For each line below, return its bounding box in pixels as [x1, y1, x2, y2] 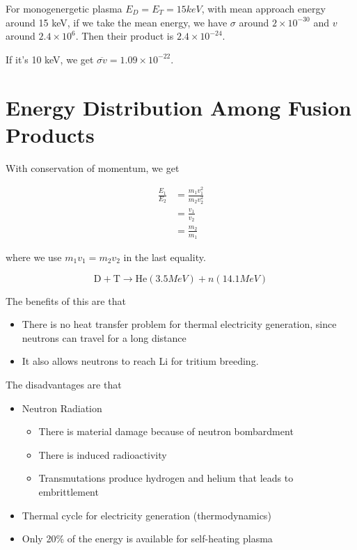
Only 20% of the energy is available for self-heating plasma [22, 531, 273, 546]
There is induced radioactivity [38, 447, 167, 462]
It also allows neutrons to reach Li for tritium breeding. [22, 354, 259, 368]
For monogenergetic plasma [6, 1, 122, 15]
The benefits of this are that [6, 293, 126, 308]
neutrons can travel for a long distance [22, 330, 187, 345]
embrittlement [38, 484, 99, 498]
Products [6, 120, 95, 148]
